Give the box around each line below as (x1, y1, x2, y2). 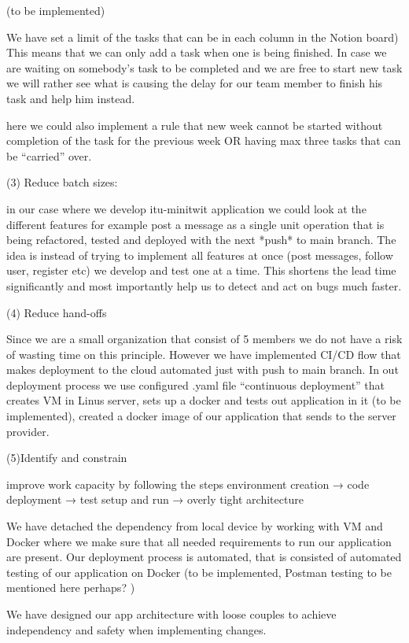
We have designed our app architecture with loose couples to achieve (6, 606, 337, 622)
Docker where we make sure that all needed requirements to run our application (6, 533, 392, 549)
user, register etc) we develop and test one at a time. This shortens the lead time (6, 262, 396, 279)
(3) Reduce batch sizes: (6, 174, 118, 190)
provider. (6, 423, 50, 439)
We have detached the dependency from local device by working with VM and (6, 518, 383, 534)
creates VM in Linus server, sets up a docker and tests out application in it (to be (6, 392, 401, 408)
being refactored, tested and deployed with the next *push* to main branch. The (6, 231, 396, 248)
